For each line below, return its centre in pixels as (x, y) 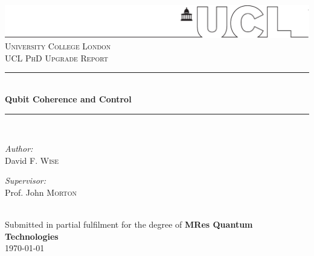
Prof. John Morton (41, 192)
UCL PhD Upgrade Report (56, 58)
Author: (19, 148)
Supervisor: (25, 180)
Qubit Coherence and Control (68, 99)
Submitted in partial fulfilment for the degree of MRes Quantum (129, 224)
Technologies (32, 236)
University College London (58, 46)
